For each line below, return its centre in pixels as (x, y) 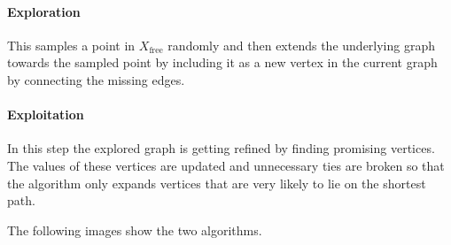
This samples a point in (71, 45)
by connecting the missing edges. (96, 79)
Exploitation (46, 115)
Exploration (44, 11)
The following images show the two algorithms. (135, 230)
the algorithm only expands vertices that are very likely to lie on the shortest (217, 183)
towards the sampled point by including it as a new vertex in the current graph (222, 62)
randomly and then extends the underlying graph (302, 45)
